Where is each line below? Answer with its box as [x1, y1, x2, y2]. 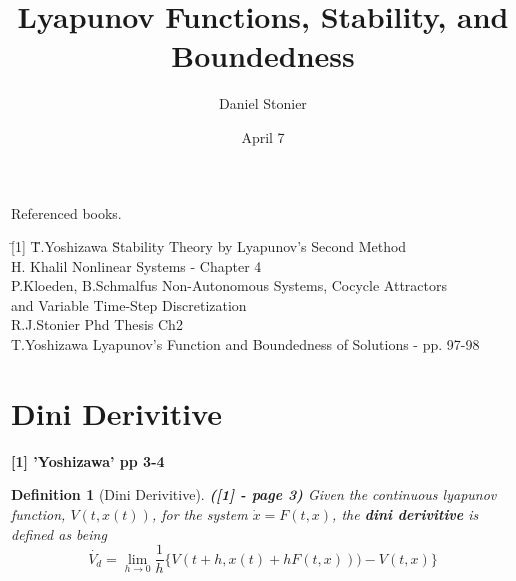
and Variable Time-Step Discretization [11, 294, 247, 315]
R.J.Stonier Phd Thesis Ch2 [11, 314, 183, 335]
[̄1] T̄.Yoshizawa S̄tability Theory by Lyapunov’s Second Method [11, 236, 407, 257]
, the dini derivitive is [332, 503, 479, 524]
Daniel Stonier [219, 93, 307, 114]
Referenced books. [11, 202, 122, 223]
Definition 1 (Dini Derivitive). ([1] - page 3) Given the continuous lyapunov [11, 484, 497, 505]
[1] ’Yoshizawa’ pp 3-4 [11, 450, 165, 471]
